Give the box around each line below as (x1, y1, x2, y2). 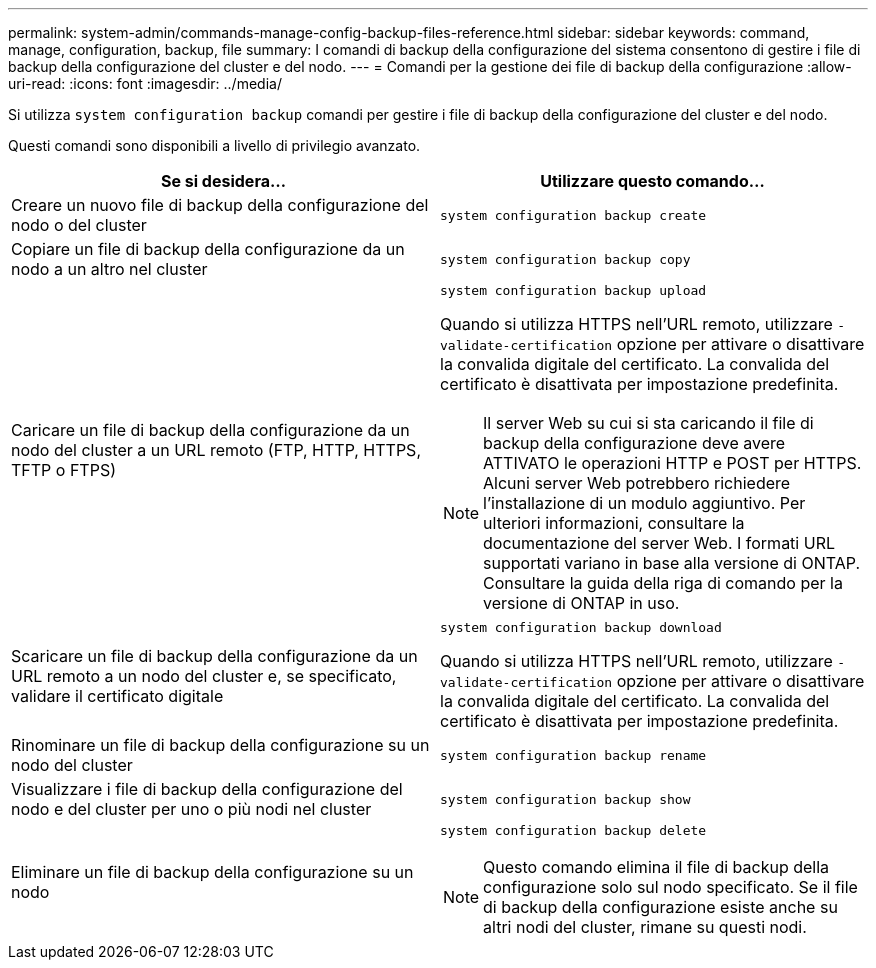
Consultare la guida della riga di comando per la (483, 573, 843, 593)
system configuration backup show (440, 791, 691, 807)
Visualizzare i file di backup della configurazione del (11, 779, 403, 799)
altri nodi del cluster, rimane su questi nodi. (483, 917, 807, 937)
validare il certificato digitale (11, 685, 224, 706)
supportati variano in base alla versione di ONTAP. (483, 553, 861, 573)
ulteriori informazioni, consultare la (483, 513, 745, 533)
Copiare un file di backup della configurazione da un (11, 239, 405, 259)
